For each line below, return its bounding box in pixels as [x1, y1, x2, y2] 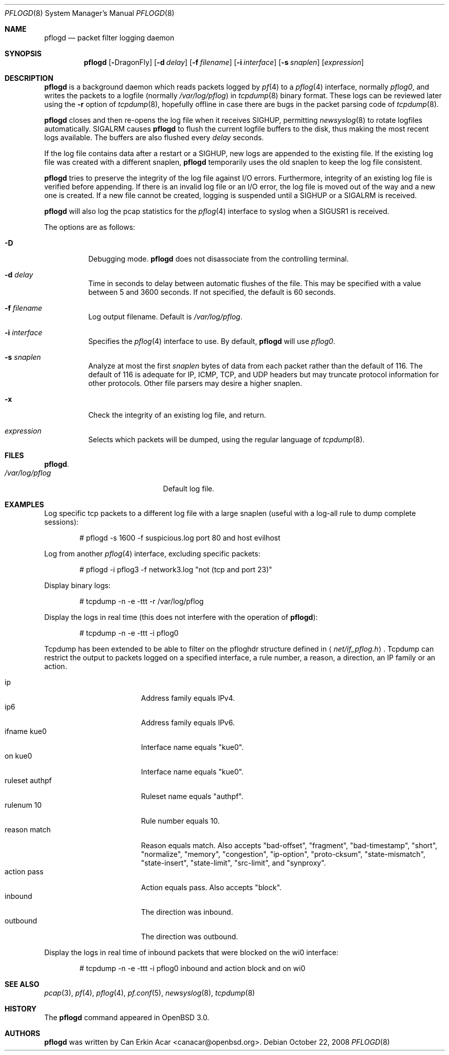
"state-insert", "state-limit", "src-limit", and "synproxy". [141, 858, 326, 867]
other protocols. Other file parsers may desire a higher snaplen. [88, 379, 303, 387]
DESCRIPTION [5, 74, 54, 82]
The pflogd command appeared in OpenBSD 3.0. [44, 1013, 209, 1022]
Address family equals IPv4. [141, 694, 235, 702]
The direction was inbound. [141, 908, 233, 916]
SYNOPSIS [5, 49, 42, 58]
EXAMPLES [5, 500, 44, 509]
